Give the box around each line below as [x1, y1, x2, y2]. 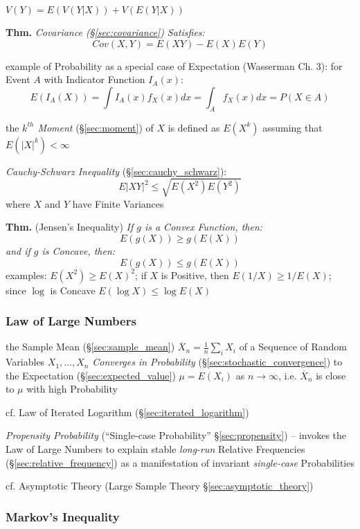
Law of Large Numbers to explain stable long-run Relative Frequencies [6, 442, 305, 456]
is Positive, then [161, 267, 229, 282]
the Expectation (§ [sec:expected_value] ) [6, 368, 176, 382]
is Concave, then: [42, 243, 116, 258]
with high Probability [26, 382, 118, 396]
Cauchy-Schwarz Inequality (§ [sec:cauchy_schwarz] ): [6, 163, 227, 178]
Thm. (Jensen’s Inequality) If [6, 219, 134, 234]
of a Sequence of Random [239, 339, 348, 354]
